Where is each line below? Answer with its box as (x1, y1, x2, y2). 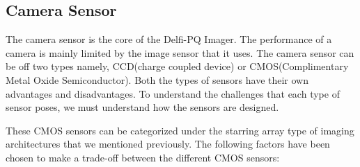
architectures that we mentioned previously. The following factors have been (6, 137, 330, 151)
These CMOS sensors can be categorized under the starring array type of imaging (6, 123, 354, 137)
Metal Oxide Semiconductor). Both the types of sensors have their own (6, 72, 308, 87)
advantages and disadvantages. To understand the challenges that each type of (6, 86, 340, 100)
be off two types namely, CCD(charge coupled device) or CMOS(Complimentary (6, 59, 349, 73)
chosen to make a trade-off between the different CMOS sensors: (6, 150, 280, 164)
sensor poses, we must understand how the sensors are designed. (6, 100, 279, 114)
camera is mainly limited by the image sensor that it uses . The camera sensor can (6, 45, 354, 60)
